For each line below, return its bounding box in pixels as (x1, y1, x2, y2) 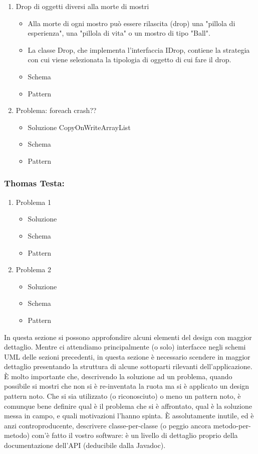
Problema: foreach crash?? (16, 105, 97, 116)
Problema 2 (16, 264, 52, 275)
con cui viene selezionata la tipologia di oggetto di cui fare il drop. (28, 54, 231, 65)
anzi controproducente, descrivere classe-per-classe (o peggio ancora (4, 420, 211, 430)
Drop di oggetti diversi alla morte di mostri (16, 1, 149, 11)
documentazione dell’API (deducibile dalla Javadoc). (4, 440, 166, 450)
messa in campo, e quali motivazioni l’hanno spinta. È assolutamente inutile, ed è (4, 410, 254, 421)
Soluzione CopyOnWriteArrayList (28, 122, 131, 132)
